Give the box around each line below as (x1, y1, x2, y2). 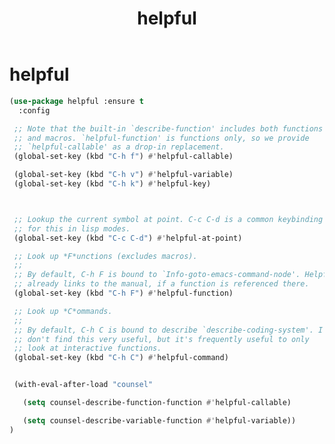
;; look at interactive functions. (13, 343, 162, 354)
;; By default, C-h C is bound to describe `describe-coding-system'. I (13, 325, 324, 335)
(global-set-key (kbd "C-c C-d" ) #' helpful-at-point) (13, 233, 243, 243)
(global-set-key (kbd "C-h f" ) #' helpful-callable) (13, 152, 234, 162)
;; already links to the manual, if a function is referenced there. (13, 279, 310, 289)
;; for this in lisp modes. (13, 223, 131, 234)
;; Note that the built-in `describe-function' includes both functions (13, 123, 324, 134)
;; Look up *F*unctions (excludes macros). (13, 251, 198, 261)
